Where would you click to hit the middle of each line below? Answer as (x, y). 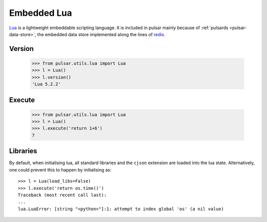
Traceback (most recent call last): (62, 195)
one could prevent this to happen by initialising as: (60, 170)
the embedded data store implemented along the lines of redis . (101, 34)
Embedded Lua (41, 13)
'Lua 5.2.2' (46, 84)
